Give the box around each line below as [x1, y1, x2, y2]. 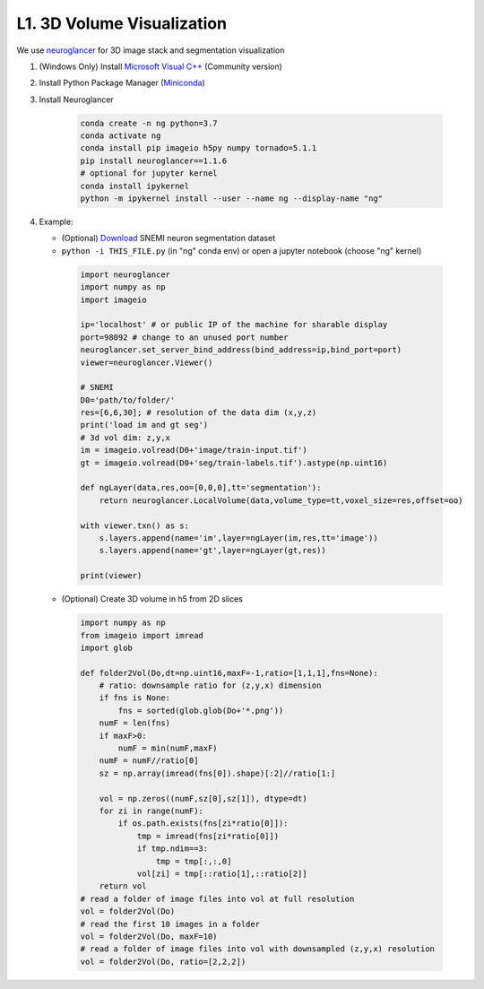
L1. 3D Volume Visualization [16, 13, 228, 33]
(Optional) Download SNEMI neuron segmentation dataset [61, 233, 276, 244]
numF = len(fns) [99, 718, 170, 728]
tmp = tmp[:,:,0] [155, 856, 232, 866]
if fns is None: [99, 693, 170, 703]
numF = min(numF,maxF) [117, 743, 219, 753]
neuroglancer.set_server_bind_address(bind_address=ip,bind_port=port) [80, 345, 402, 355]
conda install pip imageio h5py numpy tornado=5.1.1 [80, 143, 317, 153]
